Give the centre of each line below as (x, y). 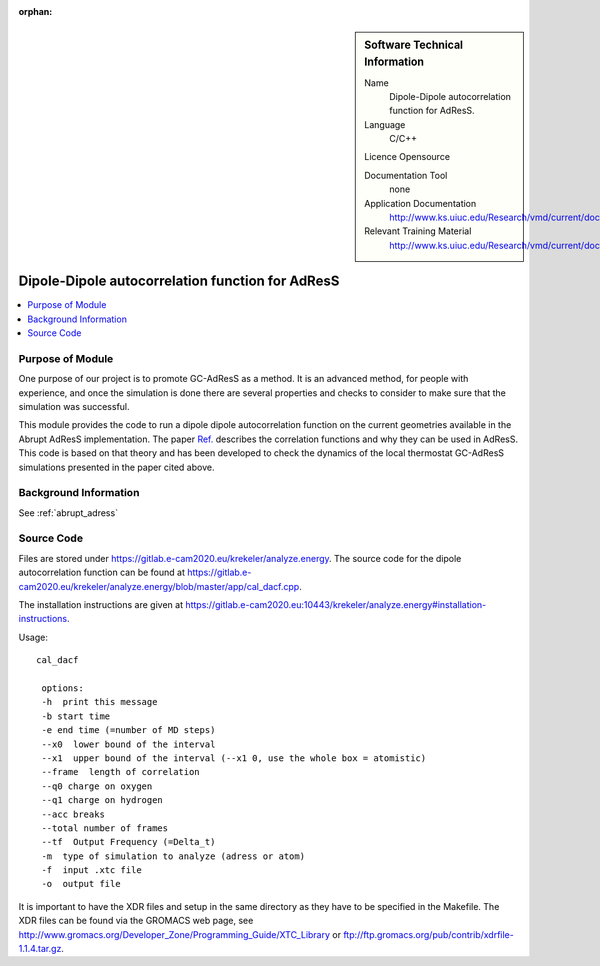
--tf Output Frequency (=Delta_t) (128, 842)
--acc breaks (73, 814)
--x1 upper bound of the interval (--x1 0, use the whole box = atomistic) (234, 758)
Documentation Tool (406, 175)
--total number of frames (105, 828)
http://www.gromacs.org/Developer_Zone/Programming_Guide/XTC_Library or (180, 934)
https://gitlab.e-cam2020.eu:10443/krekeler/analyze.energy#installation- (336, 605)
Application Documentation (420, 203)
